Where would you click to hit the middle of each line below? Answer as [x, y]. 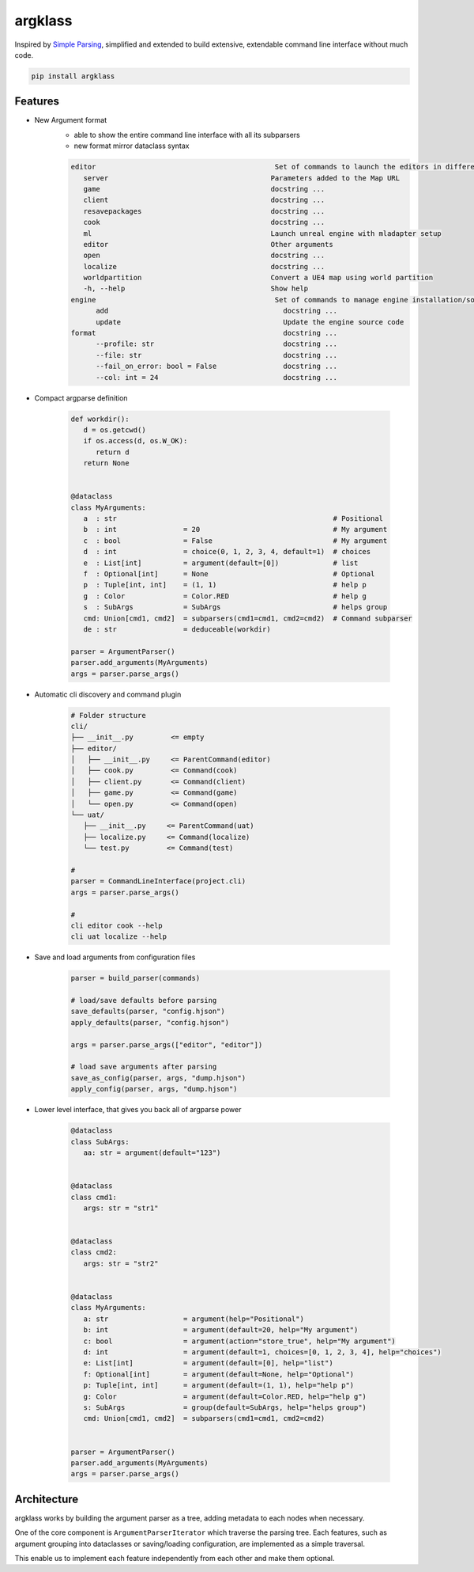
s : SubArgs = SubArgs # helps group [235, 607]
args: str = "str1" [121, 1208]
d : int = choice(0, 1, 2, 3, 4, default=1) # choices [227, 552]
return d [113, 452]
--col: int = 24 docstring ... [217, 377]
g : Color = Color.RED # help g [225, 596]
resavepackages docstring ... [204, 211]
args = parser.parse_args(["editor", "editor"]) [167, 1044]
